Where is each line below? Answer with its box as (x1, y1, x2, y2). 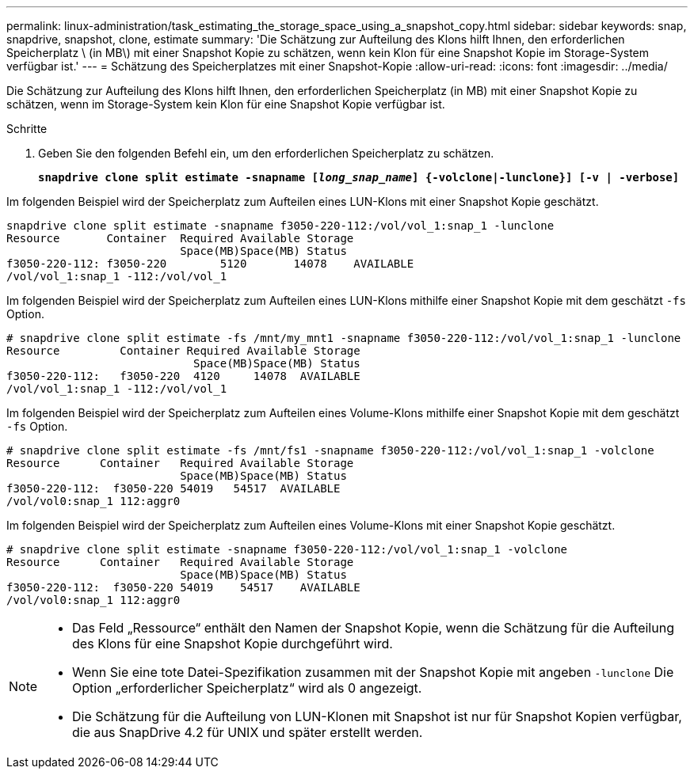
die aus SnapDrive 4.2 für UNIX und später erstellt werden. (72, 724, 423, 740)
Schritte (6, 122, 48, 135)
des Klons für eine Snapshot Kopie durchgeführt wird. (72, 636, 393, 652)
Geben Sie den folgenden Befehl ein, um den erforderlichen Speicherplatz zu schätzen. (38, 146, 494, 160)
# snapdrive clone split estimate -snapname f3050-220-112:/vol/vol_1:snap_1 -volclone (6, 543, 568, 556)
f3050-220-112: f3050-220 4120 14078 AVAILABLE (6, 370, 360, 382)
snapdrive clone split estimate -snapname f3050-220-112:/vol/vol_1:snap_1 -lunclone (6, 219, 555, 232)
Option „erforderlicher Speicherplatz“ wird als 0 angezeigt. (72, 680, 422, 696)
